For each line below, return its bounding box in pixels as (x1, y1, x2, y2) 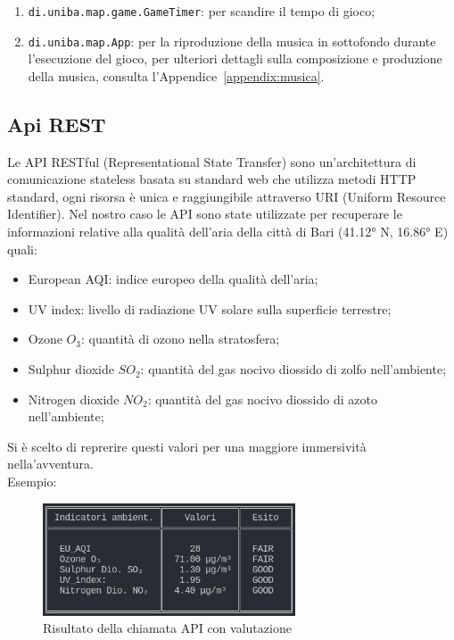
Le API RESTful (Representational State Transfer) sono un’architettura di (7, 152, 417, 170)
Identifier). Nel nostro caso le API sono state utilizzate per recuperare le (7, 204, 402, 223)
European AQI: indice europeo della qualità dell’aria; (28, 270, 318, 288)
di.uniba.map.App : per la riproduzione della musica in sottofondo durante (28, 31, 436, 50)
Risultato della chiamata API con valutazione (43, 619, 292, 637)
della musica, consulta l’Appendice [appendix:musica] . (28, 66, 325, 85)
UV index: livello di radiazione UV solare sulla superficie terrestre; (28, 299, 392, 318)
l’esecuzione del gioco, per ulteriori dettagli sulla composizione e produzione (28, 49, 442, 68)
